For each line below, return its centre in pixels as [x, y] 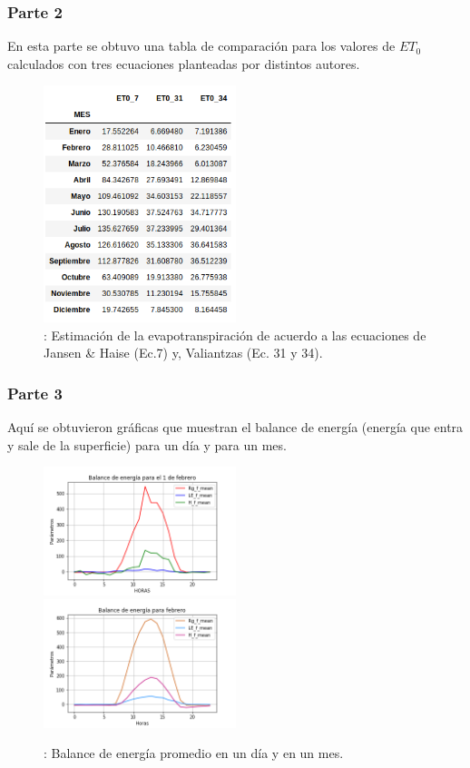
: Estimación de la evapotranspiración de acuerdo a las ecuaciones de [235, 335]
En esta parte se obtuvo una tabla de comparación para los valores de [201, 46]
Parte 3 [35, 393]
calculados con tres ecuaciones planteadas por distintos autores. [184, 63]
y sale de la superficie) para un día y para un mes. [147, 444]
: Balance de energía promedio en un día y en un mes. [194, 753]
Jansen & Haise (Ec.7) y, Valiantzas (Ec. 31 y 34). [183, 353]
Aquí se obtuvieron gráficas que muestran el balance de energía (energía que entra [235, 427]
